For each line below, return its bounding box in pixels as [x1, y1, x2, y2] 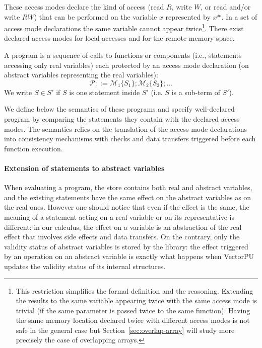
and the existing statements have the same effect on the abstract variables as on [4, 192, 251, 202]
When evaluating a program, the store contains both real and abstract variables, [4, 182, 252, 193]
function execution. [4, 143, 63, 153]
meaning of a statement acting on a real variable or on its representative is [4, 211, 235, 222]
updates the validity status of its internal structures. [4, 260, 166, 271]
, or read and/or [201, 2, 251, 12]
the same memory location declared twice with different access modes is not [16, 315, 250, 325]
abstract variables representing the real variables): [4, 69, 158, 80]
